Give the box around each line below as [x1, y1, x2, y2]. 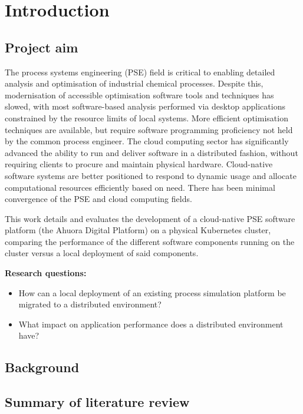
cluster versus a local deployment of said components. [5, 247, 199, 259]
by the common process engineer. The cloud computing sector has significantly [5, 135, 289, 147]
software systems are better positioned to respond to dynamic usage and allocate [5, 169, 297, 181]
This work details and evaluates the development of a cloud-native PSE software [5, 212, 295, 224]
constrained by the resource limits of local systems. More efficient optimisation [5, 111, 288, 124]
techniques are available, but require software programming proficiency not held [5, 123, 293, 135]
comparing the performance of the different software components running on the [5, 235, 295, 247]
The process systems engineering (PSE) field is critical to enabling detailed [5, 65, 275, 78]
